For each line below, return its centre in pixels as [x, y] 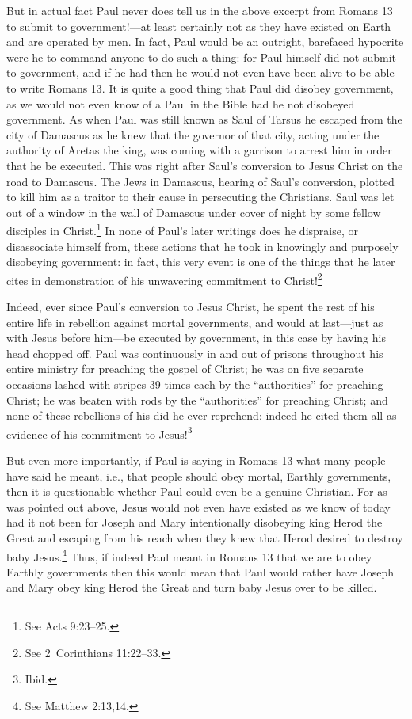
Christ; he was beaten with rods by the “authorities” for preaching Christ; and [197, 399]
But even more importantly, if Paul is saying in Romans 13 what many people [196, 460]
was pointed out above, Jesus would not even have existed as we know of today [198, 506]
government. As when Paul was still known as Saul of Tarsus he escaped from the [204, 119]
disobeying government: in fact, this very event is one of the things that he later [201, 262]
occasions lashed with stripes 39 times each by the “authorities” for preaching [195, 384]
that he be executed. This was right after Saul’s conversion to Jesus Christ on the [205, 165]
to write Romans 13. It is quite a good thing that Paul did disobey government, [200, 87]
